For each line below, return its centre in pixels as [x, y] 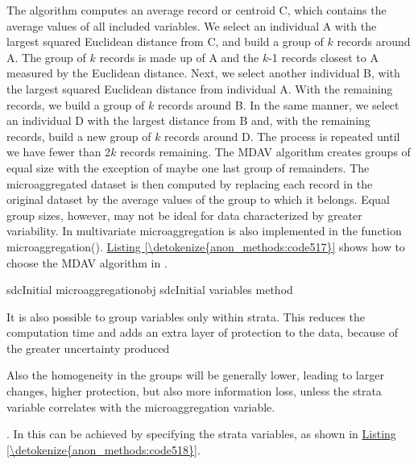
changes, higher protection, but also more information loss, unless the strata [194, 391]
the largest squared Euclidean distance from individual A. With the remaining [200, 88]
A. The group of [46, 57]
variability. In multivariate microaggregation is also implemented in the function [204, 231]
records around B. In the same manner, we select [278, 104]
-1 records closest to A [323, 57]
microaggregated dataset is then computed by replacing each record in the [190, 183]
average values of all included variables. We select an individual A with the [192, 25]
